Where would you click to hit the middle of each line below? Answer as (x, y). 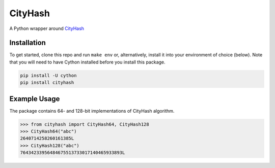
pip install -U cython (48, 75)
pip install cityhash (47, 83)
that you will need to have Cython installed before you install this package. (87, 62)
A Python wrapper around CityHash (47, 28)
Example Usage (35, 99)
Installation (28, 43)
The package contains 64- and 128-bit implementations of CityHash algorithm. (92, 111)
